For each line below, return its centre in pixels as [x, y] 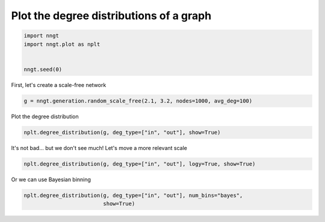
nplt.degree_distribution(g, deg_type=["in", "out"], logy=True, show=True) [140, 164]
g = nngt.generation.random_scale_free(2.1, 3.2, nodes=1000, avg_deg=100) [138, 101]
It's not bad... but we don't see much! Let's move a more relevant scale [99, 148]
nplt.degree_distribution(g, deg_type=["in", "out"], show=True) [122, 132]
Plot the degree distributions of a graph [111, 16]
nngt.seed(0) [43, 69]
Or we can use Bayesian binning [51, 179]
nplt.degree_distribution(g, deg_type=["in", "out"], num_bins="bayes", [133, 195]
